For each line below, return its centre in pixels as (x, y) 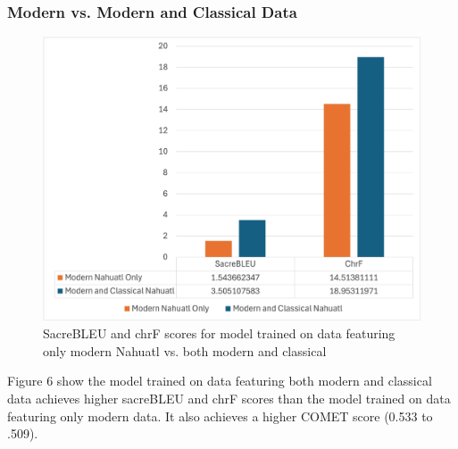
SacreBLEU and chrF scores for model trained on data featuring (219, 333)
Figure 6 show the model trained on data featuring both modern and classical (220, 381)
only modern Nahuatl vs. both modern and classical (185, 350)
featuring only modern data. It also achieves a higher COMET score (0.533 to (220, 416)
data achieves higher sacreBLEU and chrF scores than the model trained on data (229, 398)
